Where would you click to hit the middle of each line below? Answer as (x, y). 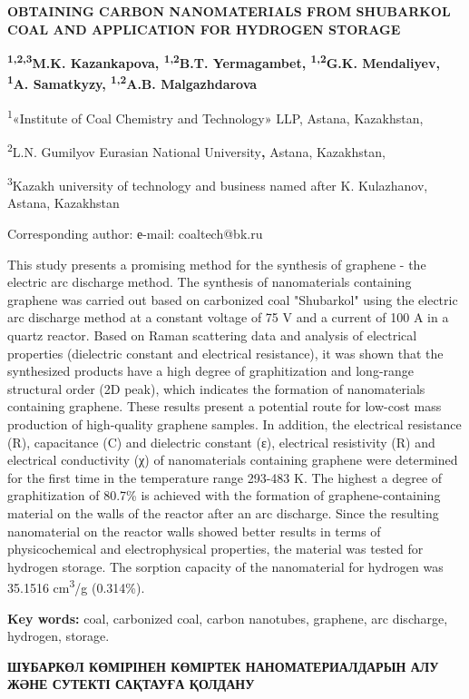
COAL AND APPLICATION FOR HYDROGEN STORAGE (204, 29)
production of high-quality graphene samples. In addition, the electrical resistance (234, 423)
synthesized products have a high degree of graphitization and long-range (211, 371)
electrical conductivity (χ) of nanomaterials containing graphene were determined (233, 460)
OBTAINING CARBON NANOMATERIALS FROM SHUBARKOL (229, 11)
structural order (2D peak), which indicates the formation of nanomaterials (216, 388)
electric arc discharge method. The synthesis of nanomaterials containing (210, 282)
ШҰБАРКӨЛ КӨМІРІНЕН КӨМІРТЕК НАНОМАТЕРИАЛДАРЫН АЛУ (223, 666)
